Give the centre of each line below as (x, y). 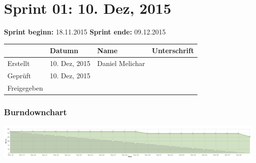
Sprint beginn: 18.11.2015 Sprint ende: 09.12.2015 (85, 32)
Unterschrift (173, 50)
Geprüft (19, 75)
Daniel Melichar (121, 63)
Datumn (64, 50)
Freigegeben (25, 87)
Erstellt (19, 63)
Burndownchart (35, 112)
